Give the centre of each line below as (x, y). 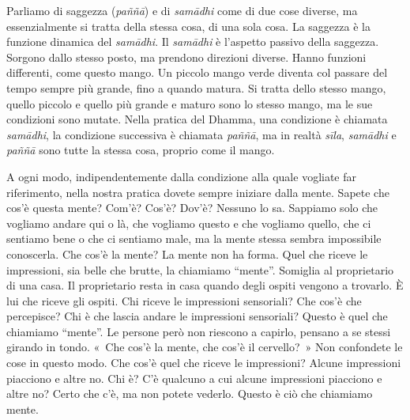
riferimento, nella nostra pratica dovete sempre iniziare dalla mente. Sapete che (198, 192)
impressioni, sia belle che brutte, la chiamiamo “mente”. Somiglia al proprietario (200, 269)
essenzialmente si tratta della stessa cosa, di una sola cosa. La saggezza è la (188, 26)
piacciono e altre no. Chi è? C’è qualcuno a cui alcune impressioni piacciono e (194, 378)
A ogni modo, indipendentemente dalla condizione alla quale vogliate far (182, 176)
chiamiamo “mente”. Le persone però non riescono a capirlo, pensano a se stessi (199, 331)
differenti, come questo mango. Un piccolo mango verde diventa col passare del (197, 72)
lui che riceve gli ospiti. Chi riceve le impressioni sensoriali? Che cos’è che (184, 300)
